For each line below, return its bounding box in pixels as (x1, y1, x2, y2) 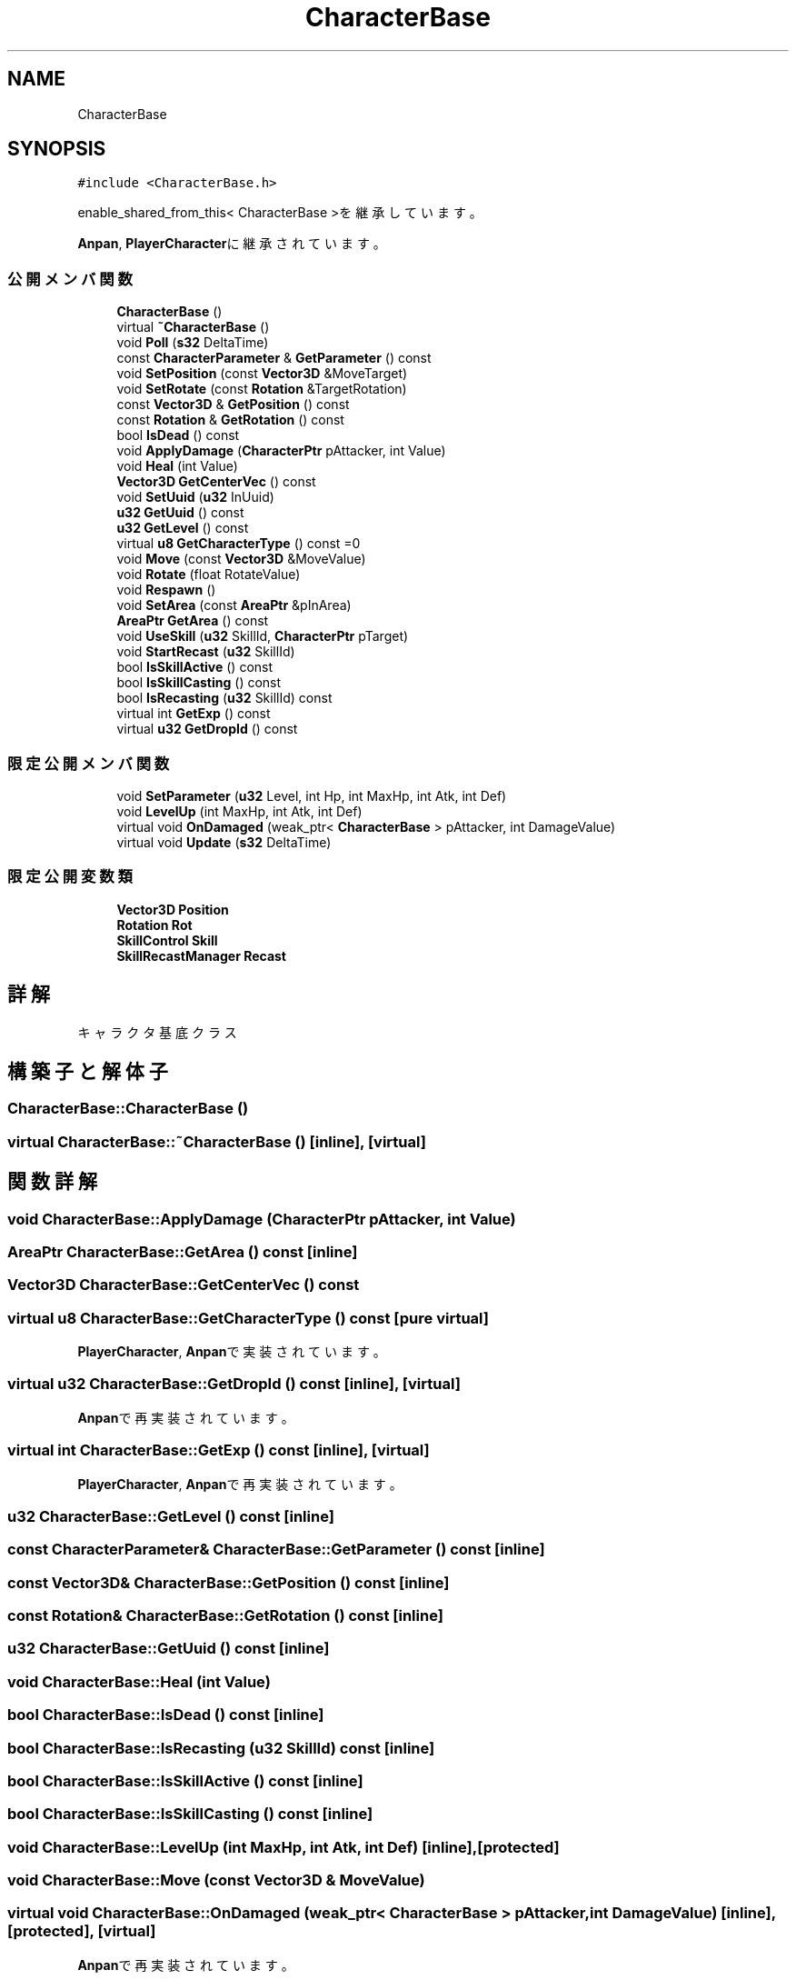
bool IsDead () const (116, 427, 240, 444)
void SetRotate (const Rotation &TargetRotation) (116, 381, 407, 397)
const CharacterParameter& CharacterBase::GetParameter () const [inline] (7, 1540, 545, 1559)
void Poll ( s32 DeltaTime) (116, 335, 269, 351)
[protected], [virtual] (7, 1922, 156, 1941)
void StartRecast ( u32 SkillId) (116, 644, 295, 660)
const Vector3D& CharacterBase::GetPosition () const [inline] (7, 1573, 450, 1592)
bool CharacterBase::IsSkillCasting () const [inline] (7, 1805, 373, 1824)
